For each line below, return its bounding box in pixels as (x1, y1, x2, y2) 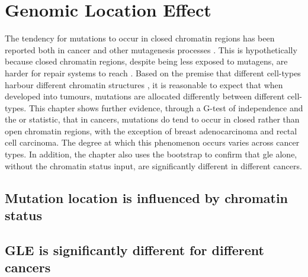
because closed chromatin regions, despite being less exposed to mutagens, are (5, 55, 288, 67)
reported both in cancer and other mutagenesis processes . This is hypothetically (5, 43, 297, 56)
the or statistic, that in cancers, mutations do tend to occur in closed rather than (5, 113, 300, 125)
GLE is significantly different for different (5, 240, 264, 259)
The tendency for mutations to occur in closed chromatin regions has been (5, 32, 275, 44)
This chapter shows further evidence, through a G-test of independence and (28, 101, 303, 114)
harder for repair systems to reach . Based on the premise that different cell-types (5, 66, 301, 79)
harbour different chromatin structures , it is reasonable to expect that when (5, 78, 283, 91)
